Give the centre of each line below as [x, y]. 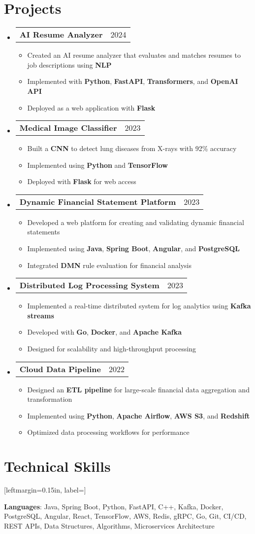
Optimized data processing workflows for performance [108, 432]
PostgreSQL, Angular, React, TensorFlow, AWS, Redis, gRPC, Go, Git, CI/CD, [125, 516]
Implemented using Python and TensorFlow [97, 165]
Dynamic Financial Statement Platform [98, 201]
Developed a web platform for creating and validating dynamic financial [136, 222]
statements [44, 232]
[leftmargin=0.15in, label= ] [45, 490]
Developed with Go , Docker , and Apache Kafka [105, 332]
